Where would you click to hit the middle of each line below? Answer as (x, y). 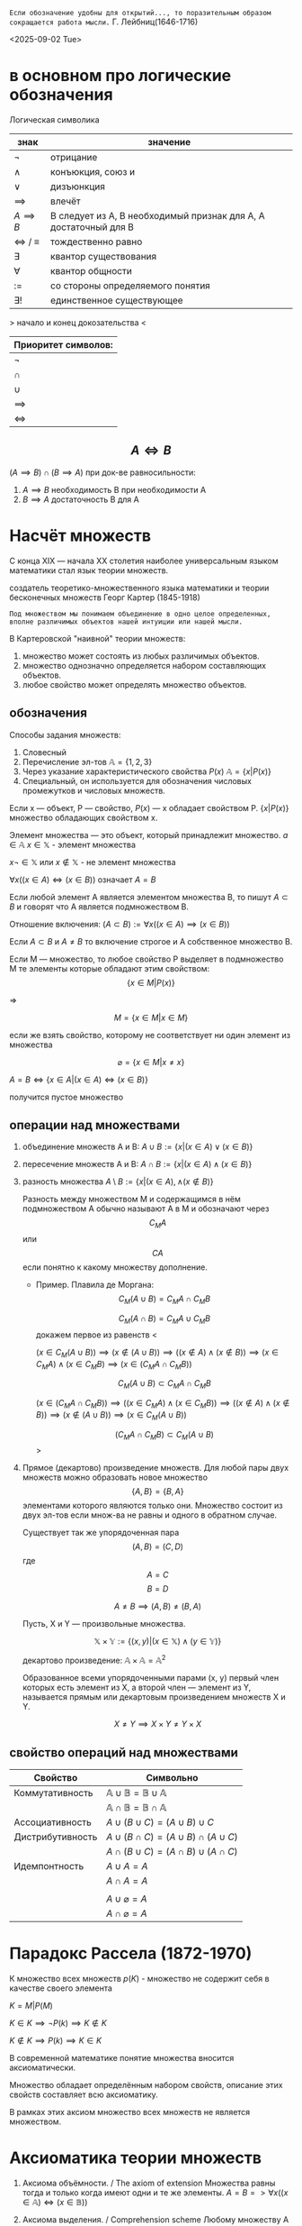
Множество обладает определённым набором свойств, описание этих (146, 2085)
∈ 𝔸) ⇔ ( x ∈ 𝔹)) (55, 2202)
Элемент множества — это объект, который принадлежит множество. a (149, 835)
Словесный (44, 752)
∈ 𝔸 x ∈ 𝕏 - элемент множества (73, 844)
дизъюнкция (78, 187)
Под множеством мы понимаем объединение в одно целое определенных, (140, 614)
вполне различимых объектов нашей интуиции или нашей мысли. (126, 622)
